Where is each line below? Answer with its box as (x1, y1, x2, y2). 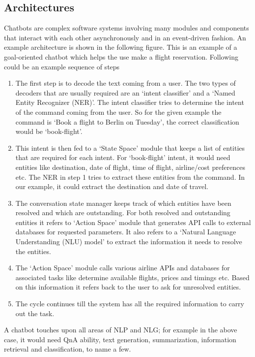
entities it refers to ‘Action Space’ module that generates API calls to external (15, 217, 251, 227)
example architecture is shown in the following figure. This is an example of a (4, 42, 237, 52)
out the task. (15, 308, 55, 318)
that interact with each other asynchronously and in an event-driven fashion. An (4, 32, 246, 42)
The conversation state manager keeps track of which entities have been (15, 197, 231, 208)
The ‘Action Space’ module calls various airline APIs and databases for (15, 262, 230, 273)
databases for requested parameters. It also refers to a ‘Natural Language (15, 227, 236, 237)
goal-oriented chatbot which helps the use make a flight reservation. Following (4, 51, 238, 62)
